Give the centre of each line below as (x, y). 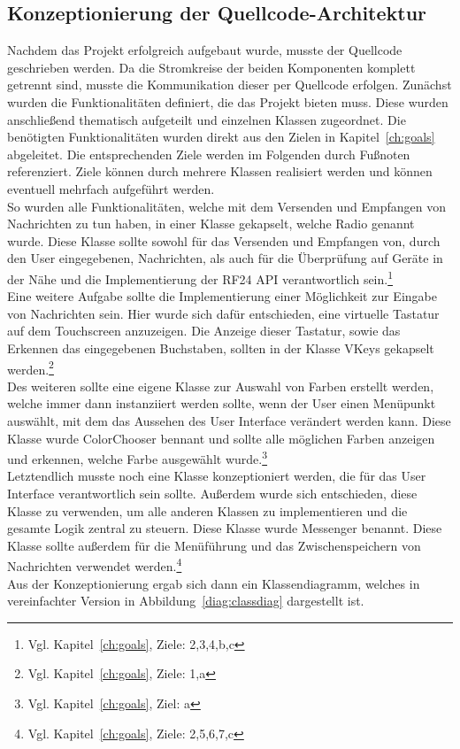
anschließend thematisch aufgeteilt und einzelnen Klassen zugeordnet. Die (207, 119)
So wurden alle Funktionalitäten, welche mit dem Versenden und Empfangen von (227, 206)
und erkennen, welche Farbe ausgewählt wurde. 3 (138, 457)
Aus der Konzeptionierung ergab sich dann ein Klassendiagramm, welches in (214, 583)
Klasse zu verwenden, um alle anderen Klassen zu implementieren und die (207, 510)
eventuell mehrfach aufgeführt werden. (111, 188)
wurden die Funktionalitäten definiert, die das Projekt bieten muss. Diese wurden (228, 101)
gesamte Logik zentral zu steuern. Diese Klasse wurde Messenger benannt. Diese (225, 528)
